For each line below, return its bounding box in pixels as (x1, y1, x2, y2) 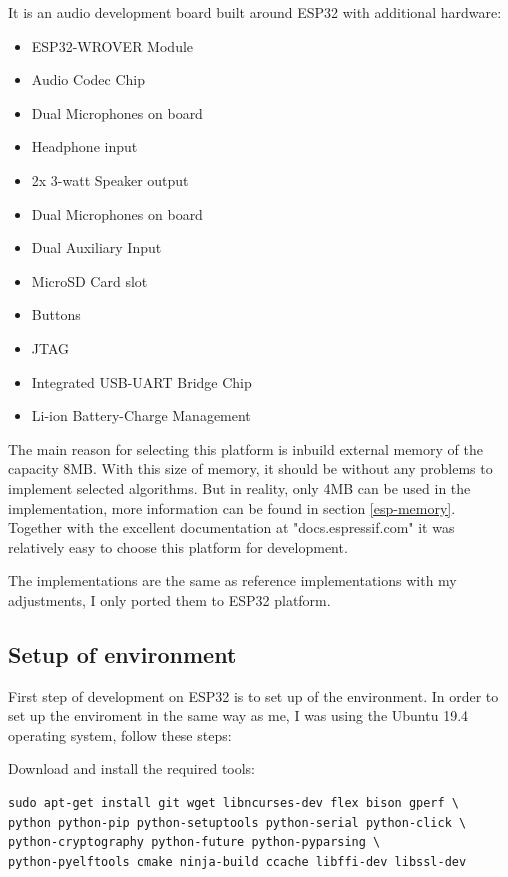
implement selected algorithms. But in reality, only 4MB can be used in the (8, 477, 471, 498)
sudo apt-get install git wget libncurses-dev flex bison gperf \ (8, 796, 460, 811)
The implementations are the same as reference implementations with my (8, 570, 457, 591)
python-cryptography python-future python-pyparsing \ (8, 835, 381, 850)
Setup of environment (8, 638, 237, 669)
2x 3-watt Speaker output (31, 169, 189, 190)
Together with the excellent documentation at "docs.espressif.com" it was (8, 517, 455, 538)
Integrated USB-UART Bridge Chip (31, 371, 252, 392)
